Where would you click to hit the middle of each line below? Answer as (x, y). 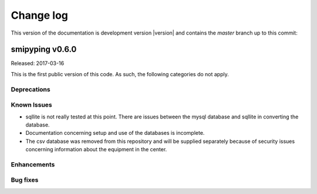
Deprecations (31, 89)
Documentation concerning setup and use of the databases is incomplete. (115, 133)
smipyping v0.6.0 (44, 50)
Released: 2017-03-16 (38, 63)
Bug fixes (25, 180)
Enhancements (33, 164)
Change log (40, 15)
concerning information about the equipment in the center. (96, 149)
